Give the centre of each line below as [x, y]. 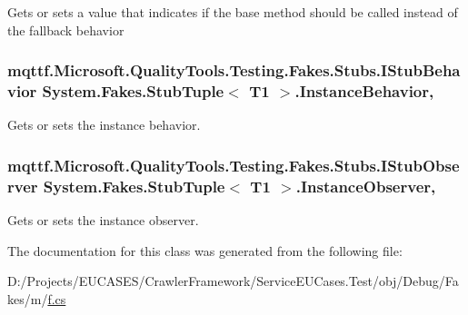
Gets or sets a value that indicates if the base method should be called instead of [233, 12]
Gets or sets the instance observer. [103, 220]
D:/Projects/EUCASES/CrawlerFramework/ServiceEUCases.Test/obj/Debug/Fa [233, 281]
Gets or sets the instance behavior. [104, 125]
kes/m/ [28, 298]
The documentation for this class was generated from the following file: [205, 250]
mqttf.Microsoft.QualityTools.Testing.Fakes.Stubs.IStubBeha [234, 70]
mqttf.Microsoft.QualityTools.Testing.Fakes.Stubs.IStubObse [234, 165]
